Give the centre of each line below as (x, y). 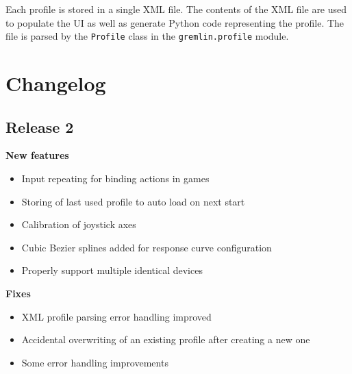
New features (37, 155)
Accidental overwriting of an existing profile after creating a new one (166, 339)
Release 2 (40, 126)
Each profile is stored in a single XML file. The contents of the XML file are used (176, 9)
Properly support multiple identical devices (112, 270)
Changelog (56, 83)
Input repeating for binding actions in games (115, 178)
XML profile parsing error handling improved (116, 316)
